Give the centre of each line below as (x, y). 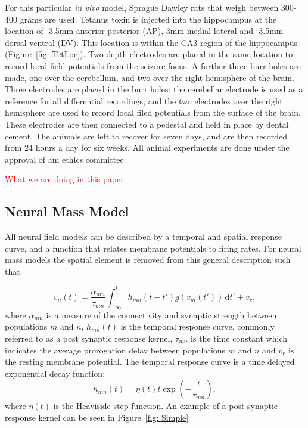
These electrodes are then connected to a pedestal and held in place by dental (147, 124)
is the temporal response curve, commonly (197, 326)
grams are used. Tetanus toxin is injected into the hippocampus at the (148, 19)
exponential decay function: (55, 373)
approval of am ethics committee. (66, 159)
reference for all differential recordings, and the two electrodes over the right (144, 100)
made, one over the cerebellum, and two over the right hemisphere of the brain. (150, 77)
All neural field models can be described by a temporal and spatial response (143, 236)
